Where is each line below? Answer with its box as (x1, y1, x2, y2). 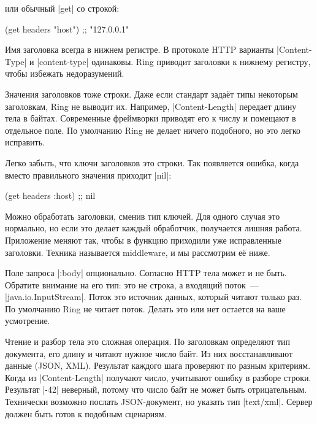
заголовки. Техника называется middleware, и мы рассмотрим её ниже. (5, 245, 270, 258)
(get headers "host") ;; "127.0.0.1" (5, 22, 129, 35)
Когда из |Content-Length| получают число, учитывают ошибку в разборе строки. (5, 371, 311, 384)
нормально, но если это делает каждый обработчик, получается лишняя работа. (5, 222, 302, 234)
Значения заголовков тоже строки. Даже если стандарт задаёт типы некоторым (5, 87, 298, 100)
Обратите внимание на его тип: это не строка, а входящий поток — (5, 278, 259, 291)
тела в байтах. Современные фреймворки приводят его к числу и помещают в (5, 112, 296, 125)
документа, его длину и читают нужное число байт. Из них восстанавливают (5, 347, 293, 360)
